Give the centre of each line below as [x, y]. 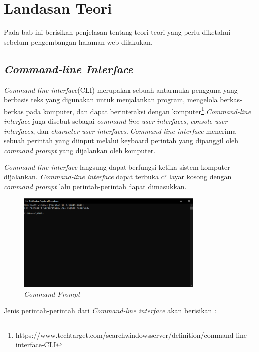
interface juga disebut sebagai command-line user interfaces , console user [116, 120]
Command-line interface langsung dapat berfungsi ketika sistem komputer [117, 167]
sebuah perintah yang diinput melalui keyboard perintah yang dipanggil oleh [121, 140]
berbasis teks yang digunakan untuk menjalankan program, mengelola [111, 99]
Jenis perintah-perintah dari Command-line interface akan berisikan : [110, 310]
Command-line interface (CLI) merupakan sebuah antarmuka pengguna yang [121, 89]
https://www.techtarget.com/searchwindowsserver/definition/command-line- [132, 334]
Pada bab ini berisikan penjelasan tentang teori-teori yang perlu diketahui [117, 32]
